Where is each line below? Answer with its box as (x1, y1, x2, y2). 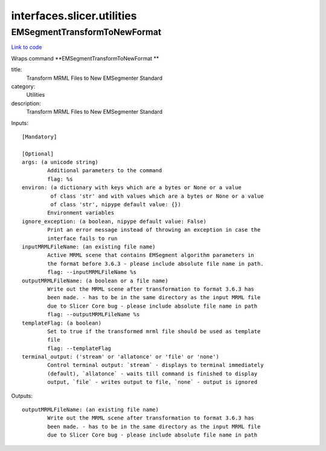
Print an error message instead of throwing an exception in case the (47, 227, 261, 233)
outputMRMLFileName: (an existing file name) (22, 406, 159, 414)
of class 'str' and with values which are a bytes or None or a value (50, 192, 264, 200)
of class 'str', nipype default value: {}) (50, 201, 181, 208)
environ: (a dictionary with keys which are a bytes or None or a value (22, 184, 241, 191)
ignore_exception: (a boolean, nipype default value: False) (22, 218, 206, 225)
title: (11, 66, 22, 73)
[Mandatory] (22, 133, 57, 140)
